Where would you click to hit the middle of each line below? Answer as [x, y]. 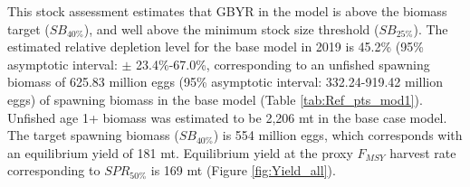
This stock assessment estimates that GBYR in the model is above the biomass [227, 11]
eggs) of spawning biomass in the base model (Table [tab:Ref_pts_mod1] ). [215, 99]
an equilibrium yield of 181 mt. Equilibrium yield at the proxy [180, 152]
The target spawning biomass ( [93, 135]
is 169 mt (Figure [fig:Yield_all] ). [243, 170]
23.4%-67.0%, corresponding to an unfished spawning [283, 64]
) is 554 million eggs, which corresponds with [338, 135]
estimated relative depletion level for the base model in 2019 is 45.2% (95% [216, 47]
